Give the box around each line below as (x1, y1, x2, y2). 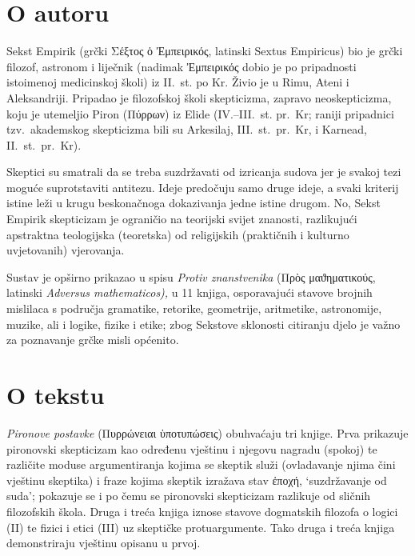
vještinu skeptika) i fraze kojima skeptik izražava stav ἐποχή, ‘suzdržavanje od (6, 471, 387, 488)
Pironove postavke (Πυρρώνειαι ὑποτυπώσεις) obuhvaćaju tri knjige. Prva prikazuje (6, 424, 409, 441)
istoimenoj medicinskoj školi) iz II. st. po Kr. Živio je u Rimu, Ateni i (6, 74, 349, 90)
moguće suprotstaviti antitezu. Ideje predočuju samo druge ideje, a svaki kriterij (6, 178, 399, 195)
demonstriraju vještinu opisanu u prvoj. (6, 534, 201, 551)
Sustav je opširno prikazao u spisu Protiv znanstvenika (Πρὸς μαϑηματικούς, (6, 268, 376, 285)
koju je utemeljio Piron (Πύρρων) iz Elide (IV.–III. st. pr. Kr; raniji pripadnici (6, 105, 394, 122)
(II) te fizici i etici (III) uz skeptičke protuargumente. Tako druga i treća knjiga (6, 518, 395, 535)
